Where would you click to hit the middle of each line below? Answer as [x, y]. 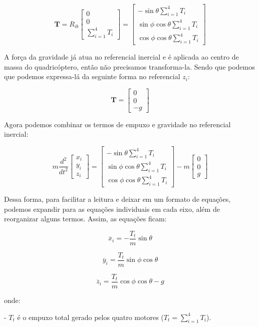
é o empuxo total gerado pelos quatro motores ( [90, 317]
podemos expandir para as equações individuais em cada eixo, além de [112, 209]
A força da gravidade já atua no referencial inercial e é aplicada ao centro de [121, 57]
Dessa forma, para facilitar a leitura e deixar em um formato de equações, [117, 199]
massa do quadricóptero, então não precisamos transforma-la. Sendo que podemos [129, 66]
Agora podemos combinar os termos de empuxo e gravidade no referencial [117, 124]
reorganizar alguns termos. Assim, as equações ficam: [85, 219]
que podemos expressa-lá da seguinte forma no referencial [92, 76]
